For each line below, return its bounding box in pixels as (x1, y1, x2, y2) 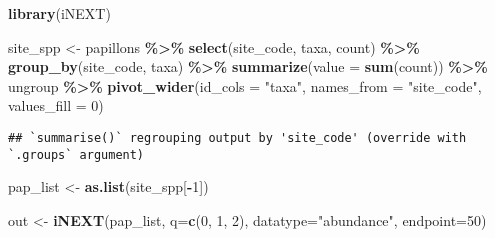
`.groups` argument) (8, 147, 145, 162)
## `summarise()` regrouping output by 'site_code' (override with (8, 130, 467, 145)
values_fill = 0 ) (8, 95, 104, 116)
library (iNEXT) (8, 3, 111, 23)
